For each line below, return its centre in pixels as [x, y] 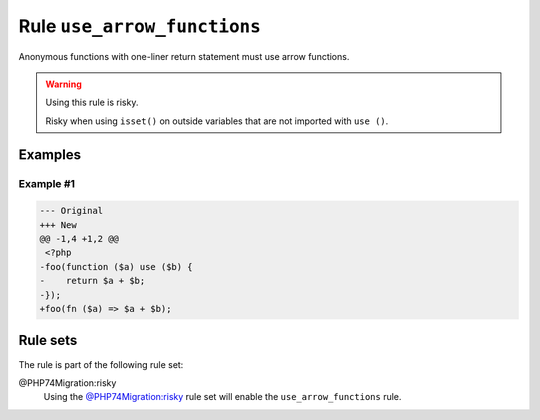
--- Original [71, 211]
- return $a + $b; [92, 281]
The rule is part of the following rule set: [101, 364]
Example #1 [46, 183]
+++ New [58, 224]
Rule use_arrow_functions [140, 26]
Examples [50, 154]
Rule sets [48, 340]
